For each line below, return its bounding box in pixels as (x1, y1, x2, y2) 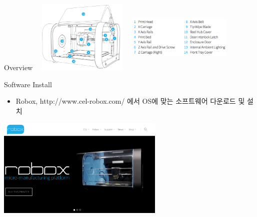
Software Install (4, 79, 52, 89)
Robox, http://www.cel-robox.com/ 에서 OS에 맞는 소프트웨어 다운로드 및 (15, 96, 245, 106)
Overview (4, 62, 33, 73)
